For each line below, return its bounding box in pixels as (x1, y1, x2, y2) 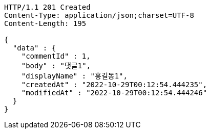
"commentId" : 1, (21, 52, 91, 60)
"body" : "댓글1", (21, 62, 91, 70)
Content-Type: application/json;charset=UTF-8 (4, 11, 194, 19)
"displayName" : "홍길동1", (21, 72, 128, 80)
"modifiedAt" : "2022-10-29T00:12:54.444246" (21, 89, 207, 97)
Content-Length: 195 (4, 19, 87, 28)
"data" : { (12, 44, 56, 52)
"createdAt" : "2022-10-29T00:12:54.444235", (21, 81, 207, 89)
